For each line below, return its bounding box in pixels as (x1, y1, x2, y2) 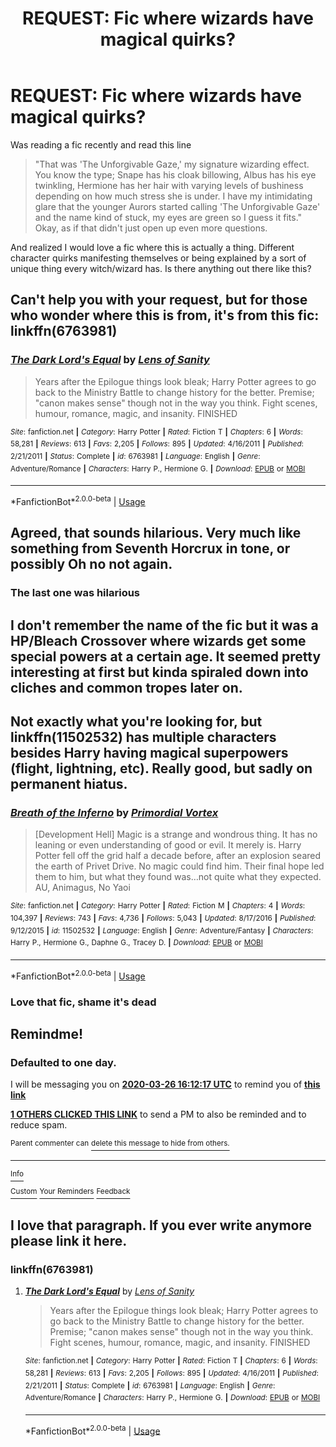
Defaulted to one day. (10, 1055, 117, 1069)
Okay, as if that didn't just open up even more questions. (34, 222, 268, 234)
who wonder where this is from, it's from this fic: (10, 307, 320, 324)
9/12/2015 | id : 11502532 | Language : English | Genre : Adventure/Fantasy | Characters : (10, 925, 314, 936)
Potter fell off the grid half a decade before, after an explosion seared (34, 850, 322, 862)
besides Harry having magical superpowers (10, 745, 289, 761)
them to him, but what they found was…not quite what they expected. (34, 871, 322, 883)
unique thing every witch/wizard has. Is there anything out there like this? (10, 262, 312, 274)
